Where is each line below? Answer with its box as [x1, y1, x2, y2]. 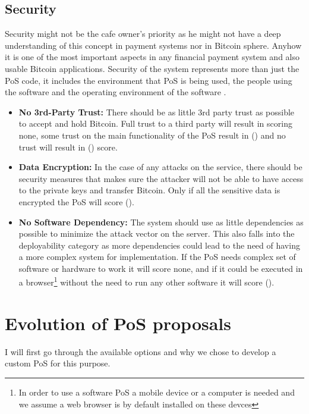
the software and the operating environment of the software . [5, 86, 226, 98]
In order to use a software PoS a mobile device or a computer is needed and [18, 386, 295, 399]
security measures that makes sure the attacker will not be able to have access [18, 172, 304, 184]
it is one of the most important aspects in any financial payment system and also [5, 51, 299, 63]
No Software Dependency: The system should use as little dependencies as [18, 215, 304, 228]
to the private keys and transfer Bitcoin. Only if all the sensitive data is [18, 184, 280, 196]
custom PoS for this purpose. [5, 357, 111, 369]
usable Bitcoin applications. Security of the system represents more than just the [5, 62, 299, 74]
